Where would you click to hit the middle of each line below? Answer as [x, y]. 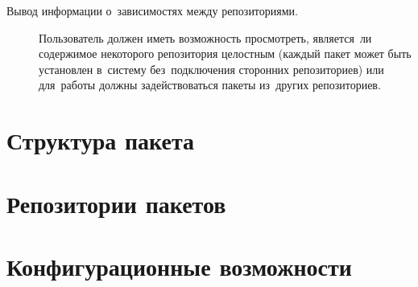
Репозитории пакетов [116, 203]
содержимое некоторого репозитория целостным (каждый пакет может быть [225, 53]
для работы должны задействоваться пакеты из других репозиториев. [210, 85]
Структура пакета [101, 140]
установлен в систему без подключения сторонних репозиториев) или [211, 69]
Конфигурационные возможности [179, 266]
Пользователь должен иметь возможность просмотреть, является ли [205, 37]
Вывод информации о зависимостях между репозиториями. [152, 10]
